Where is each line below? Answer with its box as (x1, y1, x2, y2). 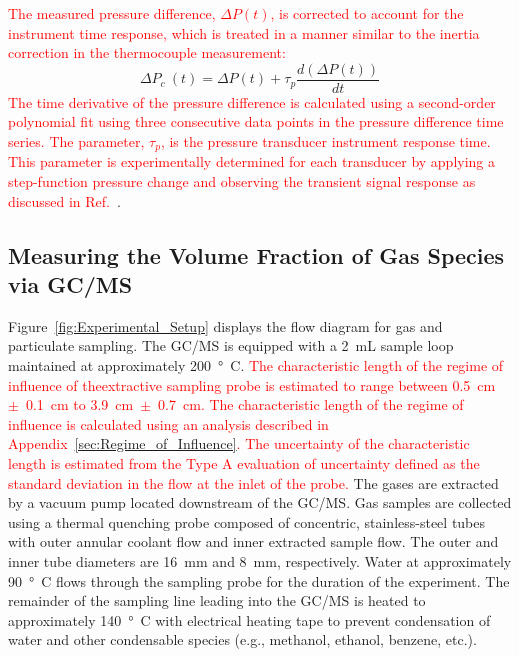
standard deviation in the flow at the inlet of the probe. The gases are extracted (8, 472, 499, 493)
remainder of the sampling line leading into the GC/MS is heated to (8, 590, 426, 611)
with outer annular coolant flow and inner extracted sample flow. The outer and (8, 531, 499, 552)
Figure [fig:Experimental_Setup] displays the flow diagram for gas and (8, 315, 443, 336)
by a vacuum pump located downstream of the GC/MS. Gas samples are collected (8, 492, 512, 513)
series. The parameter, (8, 131, 145, 152)
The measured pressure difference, (8, 3, 216, 23)
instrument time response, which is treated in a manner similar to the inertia (8, 22, 480, 43)
